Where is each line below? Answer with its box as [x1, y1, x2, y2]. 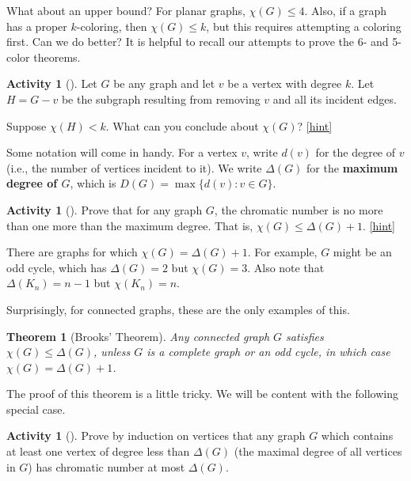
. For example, [247, 244, 318, 260]
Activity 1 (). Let [6, 75, 97, 92]
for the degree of [315, 144, 396, 161]
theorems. [33, 48, 81, 65]
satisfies [286, 328, 324, 344]
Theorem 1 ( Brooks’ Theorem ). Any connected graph [6, 328, 270, 344]
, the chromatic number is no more [214, 201, 383, 218]
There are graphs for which [6, 244, 138, 260]
